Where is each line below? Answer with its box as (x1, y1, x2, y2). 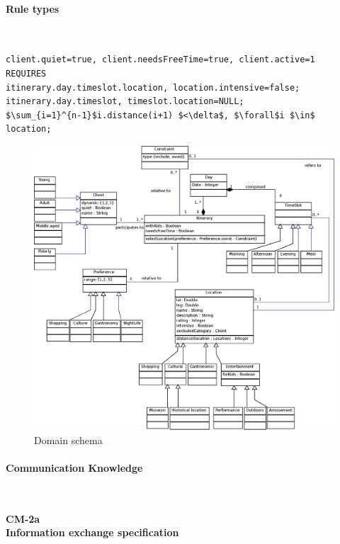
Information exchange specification (6, 525, 179, 540)
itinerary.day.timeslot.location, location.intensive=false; (6, 82, 300, 93)
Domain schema (34, 432, 103, 447)
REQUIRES (6, 68, 47, 79)
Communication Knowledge (6, 460, 143, 475)
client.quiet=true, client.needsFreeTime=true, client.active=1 (6, 55, 315, 65)
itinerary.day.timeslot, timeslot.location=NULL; (6, 96, 244, 107)
